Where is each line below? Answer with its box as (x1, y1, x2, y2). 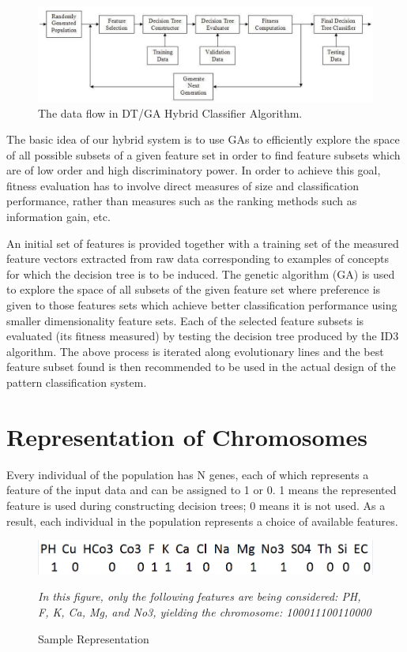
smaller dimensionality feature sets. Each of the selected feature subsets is (6, 312, 364, 328)
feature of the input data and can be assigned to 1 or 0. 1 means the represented (6, 482, 397, 498)
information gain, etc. (6, 208, 111, 225)
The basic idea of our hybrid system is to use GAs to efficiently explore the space (6, 131, 400, 148)
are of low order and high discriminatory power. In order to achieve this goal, (6, 162, 381, 178)
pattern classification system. (6, 374, 147, 390)
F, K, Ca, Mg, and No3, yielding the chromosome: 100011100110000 (38, 604, 371, 620)
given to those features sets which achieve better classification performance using (6, 297, 398, 313)
